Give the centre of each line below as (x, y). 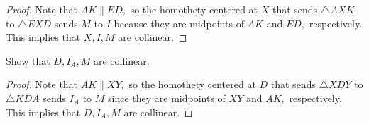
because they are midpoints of (179, 23)
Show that (28, 60)
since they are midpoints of (167, 98)
